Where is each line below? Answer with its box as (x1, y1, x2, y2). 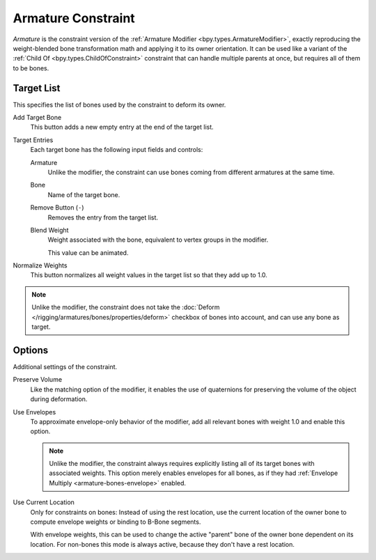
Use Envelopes (13, 407, 56, 416)
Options (13, 344, 49, 356)
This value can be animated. (47, 248, 129, 257)
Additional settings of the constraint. (13, 362, 118, 371)
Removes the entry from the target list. (47, 213, 159, 221)
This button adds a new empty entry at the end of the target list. (30, 123, 214, 132)
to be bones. (13, 63, 49, 72)
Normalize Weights (13, 261, 68, 270)
